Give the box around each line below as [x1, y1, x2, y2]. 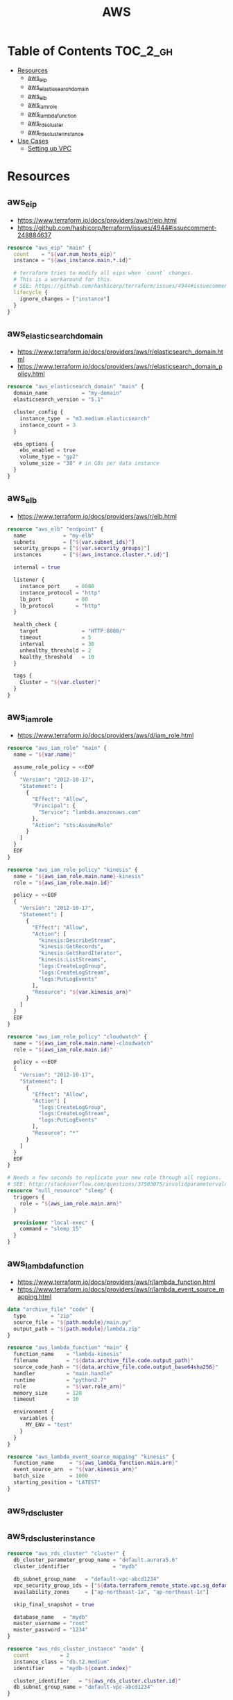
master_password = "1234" [13, 1626, 89, 1633]
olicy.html [17, 370, 45, 378]
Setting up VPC [27, 144, 71, 153]
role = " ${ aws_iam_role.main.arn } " [19, 1200, 123, 1207]
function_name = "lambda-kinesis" [13, 1350, 123, 1358]
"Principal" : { [32, 802, 76, 809]
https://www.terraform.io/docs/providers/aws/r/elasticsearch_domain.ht [17, 347, 223, 356]
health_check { [13, 621, 58, 628]
